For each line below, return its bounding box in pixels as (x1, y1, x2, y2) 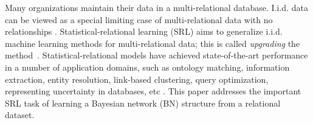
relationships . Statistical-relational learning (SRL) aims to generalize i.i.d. (5, 25, 283, 38)
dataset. (5, 108, 35, 121)
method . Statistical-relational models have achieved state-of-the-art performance (5, 49, 308, 61)
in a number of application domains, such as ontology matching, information (5, 60, 290, 73)
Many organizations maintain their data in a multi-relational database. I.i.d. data (5, 1, 308, 13)
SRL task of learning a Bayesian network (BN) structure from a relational (5, 96, 281, 109)
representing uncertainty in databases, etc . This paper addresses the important (5, 85, 301, 97)
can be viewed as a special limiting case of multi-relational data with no (5, 13, 273, 26)
